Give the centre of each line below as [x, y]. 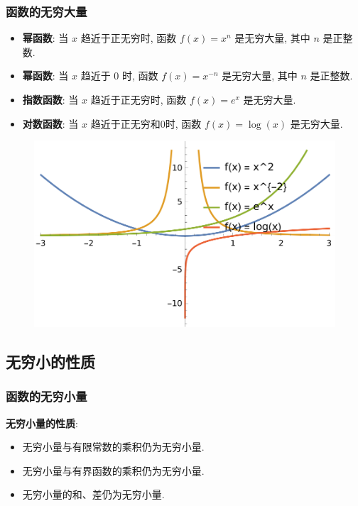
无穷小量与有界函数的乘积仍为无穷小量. [113, 470]
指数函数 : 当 [50, 99]
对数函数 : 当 [50, 123]
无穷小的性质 [50, 361]
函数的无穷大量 [47, 11]
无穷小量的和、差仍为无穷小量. [93, 494]
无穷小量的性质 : [42, 423]
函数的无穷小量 [47, 396]
